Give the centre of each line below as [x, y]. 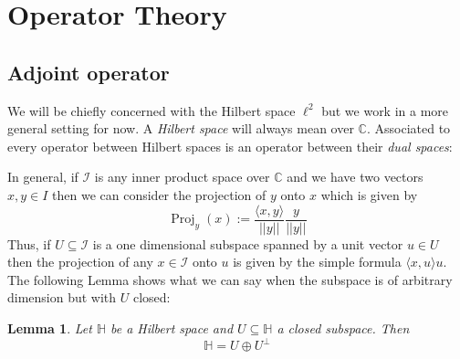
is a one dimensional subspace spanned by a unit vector [248, 243]
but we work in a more [385, 110]
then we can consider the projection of [159, 194]
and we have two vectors [355, 177]
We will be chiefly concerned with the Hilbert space [152, 110]
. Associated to [408, 128]
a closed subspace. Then [343, 327]
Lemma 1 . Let [50, 327]
